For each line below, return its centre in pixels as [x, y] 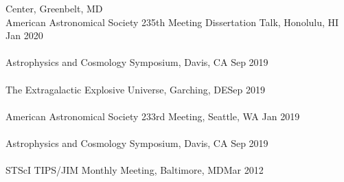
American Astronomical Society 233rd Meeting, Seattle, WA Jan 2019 [153, 116]
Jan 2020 [24, 35]
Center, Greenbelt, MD [54, 8]
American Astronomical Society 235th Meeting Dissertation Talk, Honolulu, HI [172, 22]
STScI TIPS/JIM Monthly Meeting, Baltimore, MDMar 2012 [135, 170]
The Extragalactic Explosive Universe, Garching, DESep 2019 [135, 89]
